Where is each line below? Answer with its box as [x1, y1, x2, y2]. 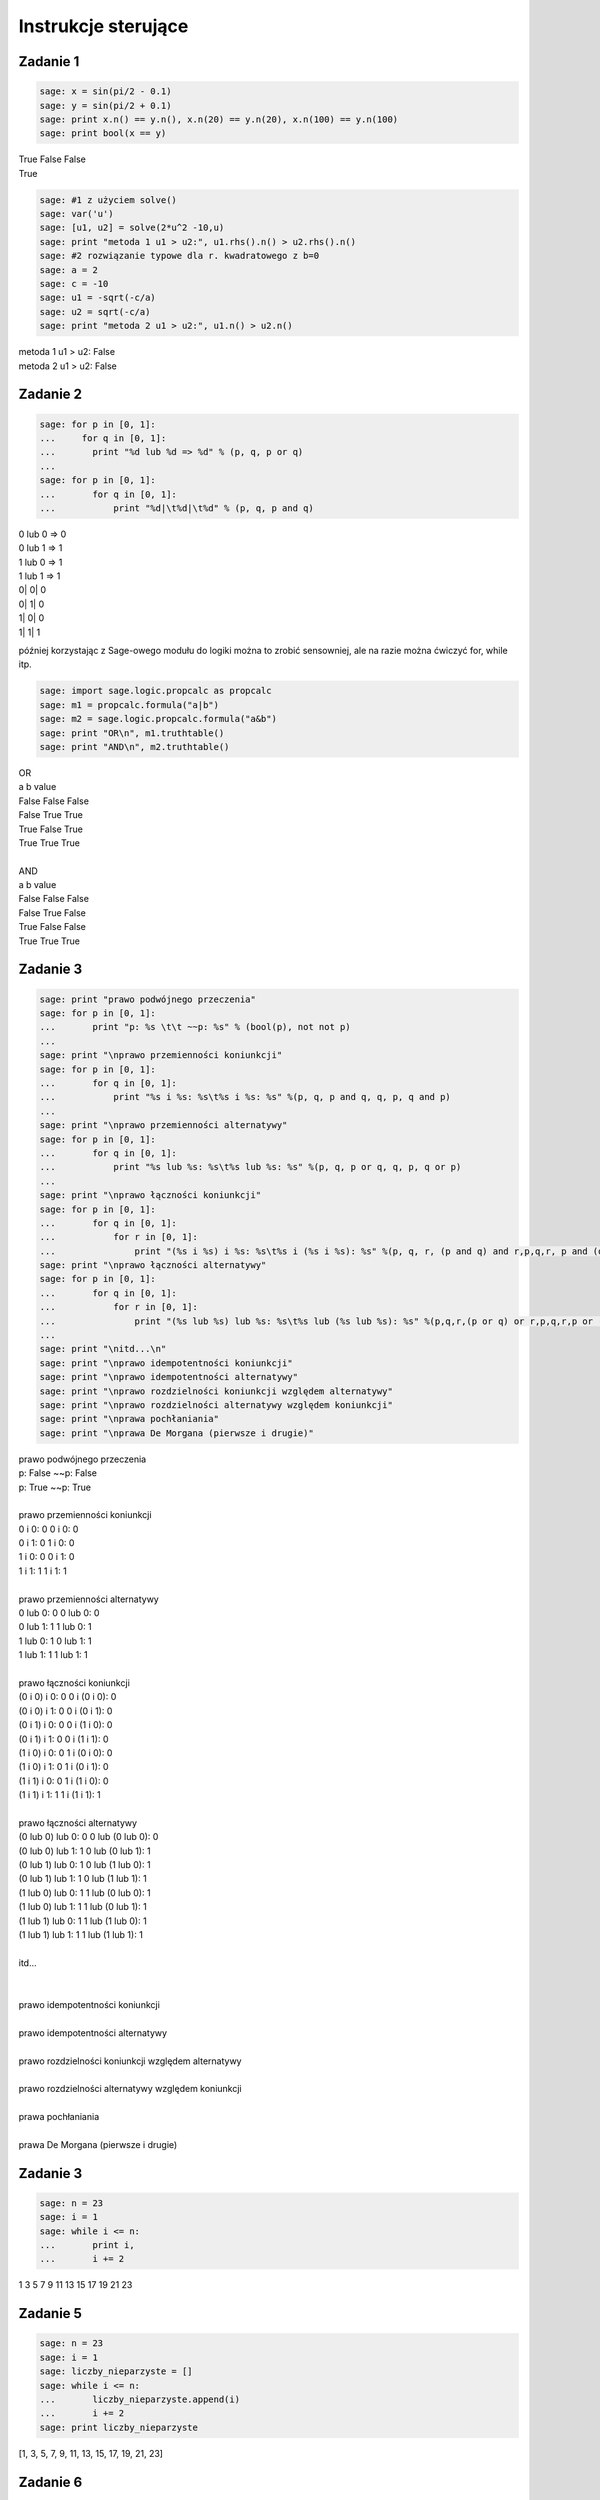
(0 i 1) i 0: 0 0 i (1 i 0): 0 [18, 1719, 113, 1731]
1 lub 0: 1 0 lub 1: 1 [18, 1635, 92, 1647]
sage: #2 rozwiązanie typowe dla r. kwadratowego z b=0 [39, 250, 320, 262]
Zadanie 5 [18, 2305, 82, 2322]
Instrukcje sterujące [18, 15, 189, 37]
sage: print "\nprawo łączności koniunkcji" [39, 1190, 262, 1201]
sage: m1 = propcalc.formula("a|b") [39, 699, 220, 710]
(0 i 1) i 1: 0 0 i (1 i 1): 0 [18, 1733, 109, 1745]
